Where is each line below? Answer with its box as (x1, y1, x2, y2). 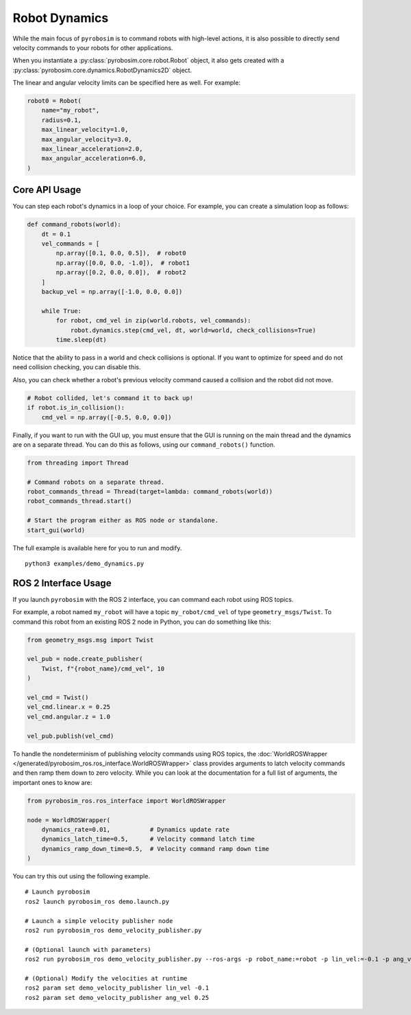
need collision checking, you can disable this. (12, 363, 141, 371)
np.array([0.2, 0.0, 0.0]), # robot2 (55, 268, 186, 277)
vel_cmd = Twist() (27, 694, 89, 701)
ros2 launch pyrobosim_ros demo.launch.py (25, 898, 170, 905)
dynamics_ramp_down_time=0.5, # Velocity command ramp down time (41, 845, 270, 852)
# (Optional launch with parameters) (25, 946, 152, 953)
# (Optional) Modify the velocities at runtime (25, 975, 188, 982)
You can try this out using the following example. (12, 872, 151, 880)
